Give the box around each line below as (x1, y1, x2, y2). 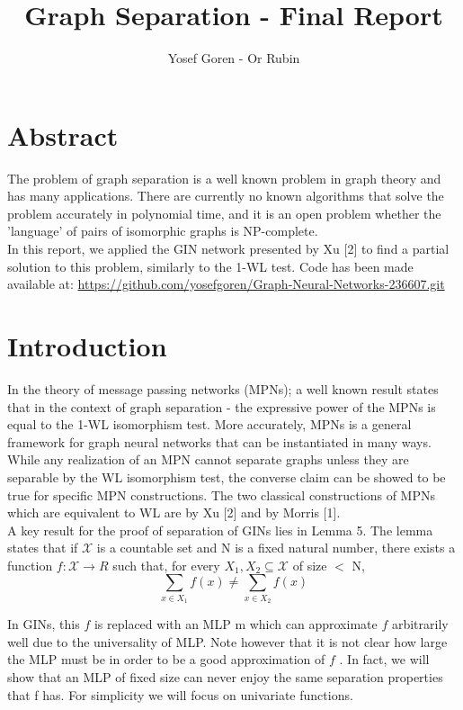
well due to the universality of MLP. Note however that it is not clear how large (7, 632, 448, 651)
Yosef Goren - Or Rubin (167, 49, 300, 67)
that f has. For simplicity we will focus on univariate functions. (7, 685, 353, 704)
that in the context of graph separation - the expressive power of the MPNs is (7, 397, 436, 416)
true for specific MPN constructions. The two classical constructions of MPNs (7, 485, 435, 504)
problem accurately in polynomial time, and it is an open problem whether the (7, 203, 441, 222)
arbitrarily (391, 615, 449, 634)
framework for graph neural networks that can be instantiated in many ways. (7, 432, 432, 451)
